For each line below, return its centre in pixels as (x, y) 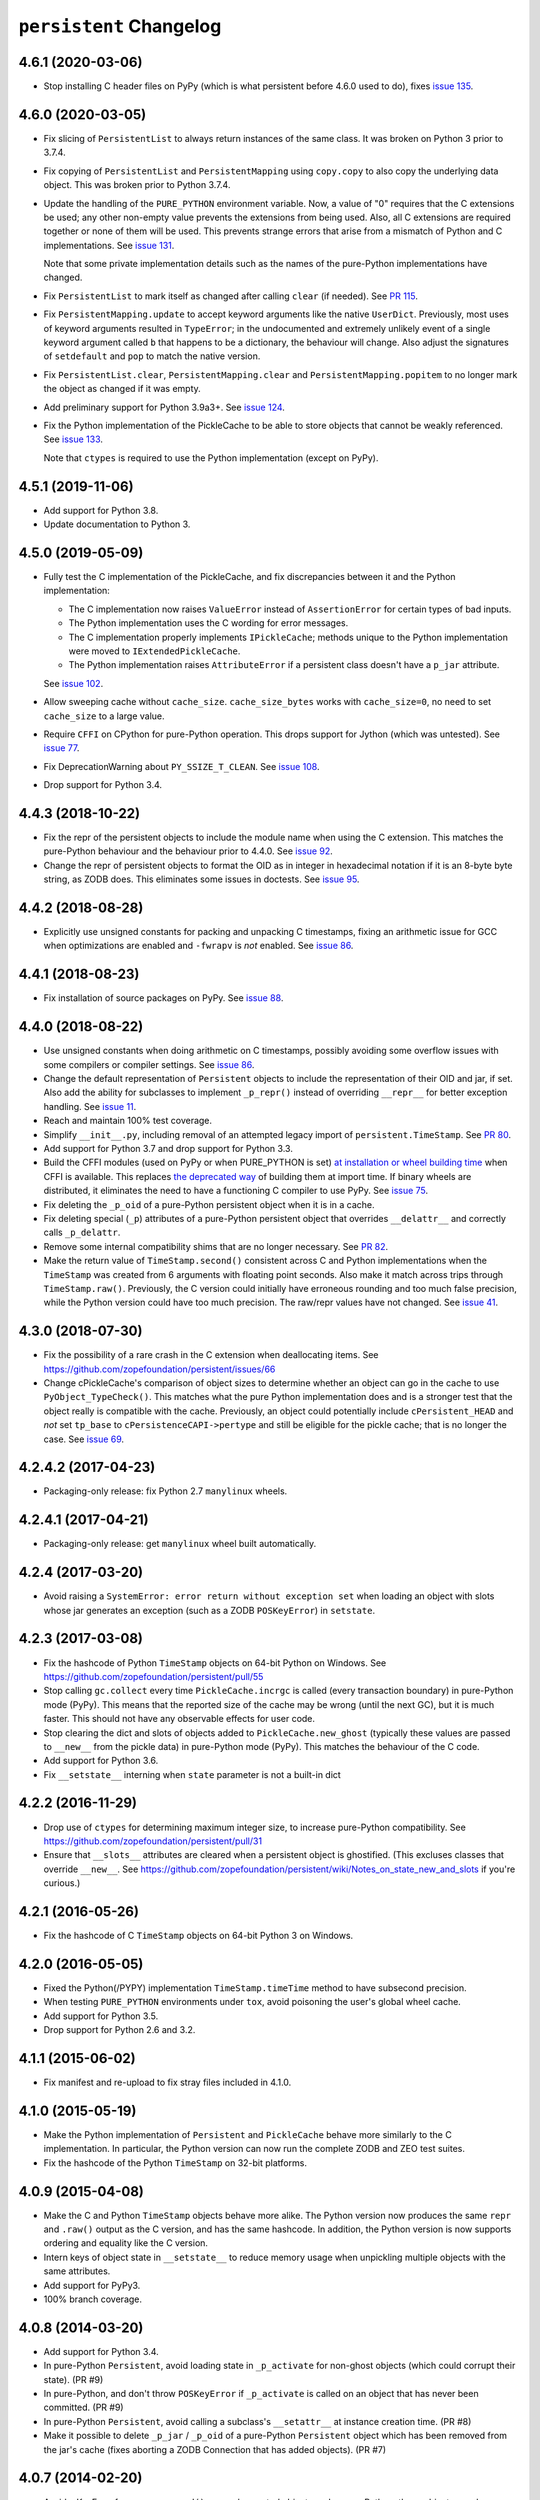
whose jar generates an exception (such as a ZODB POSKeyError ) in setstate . (209, 1610)
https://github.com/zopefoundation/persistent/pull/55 (153, 1676)
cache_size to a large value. (104, 716)
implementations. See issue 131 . (109, 245)
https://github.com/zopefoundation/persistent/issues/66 (159, 1369)
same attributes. (77, 2271)
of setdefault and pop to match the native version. (152, 356)
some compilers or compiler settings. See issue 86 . (149, 1064)
